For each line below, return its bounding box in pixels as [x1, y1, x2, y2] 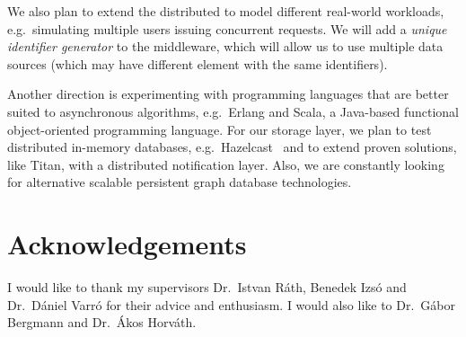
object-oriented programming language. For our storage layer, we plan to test [7, 120, 432, 138]
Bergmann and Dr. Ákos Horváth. [7, 313, 197, 332]
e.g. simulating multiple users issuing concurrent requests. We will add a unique [7, 19, 447, 38]
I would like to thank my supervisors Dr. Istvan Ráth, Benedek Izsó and [7, 278, 407, 297]
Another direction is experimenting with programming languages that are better [7, 84, 449, 103]
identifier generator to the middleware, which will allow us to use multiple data [7, 37, 444, 56]
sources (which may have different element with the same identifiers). [7, 54, 388, 73]
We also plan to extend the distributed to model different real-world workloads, [7, 2, 444, 20]
